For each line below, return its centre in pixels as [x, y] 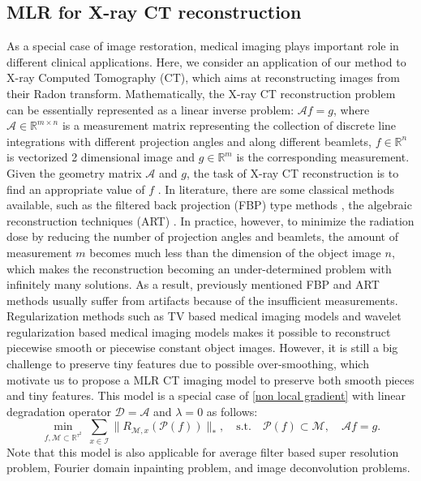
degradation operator [59, 411]
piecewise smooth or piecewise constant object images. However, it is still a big [202, 348]
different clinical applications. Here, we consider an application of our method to [206, 61]
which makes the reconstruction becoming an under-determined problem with [199, 268]
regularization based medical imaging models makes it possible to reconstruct [199, 331]
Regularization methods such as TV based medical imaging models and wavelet [204, 316]
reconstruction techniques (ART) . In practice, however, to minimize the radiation [210, 220]
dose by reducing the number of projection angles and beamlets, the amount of [202, 236]
